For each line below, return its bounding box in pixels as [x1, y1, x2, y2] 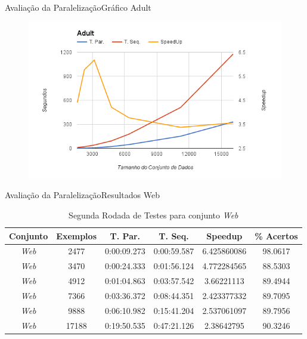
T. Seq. [159, 229, 189, 242]
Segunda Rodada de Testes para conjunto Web [69, 208, 238, 221]
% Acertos [255, 229, 298, 242]
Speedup [206, 229, 243, 242]
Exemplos [56, 229, 97, 242]
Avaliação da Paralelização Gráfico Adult [5, 1, 151, 13]
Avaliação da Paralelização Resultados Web [5, 189, 160, 201]
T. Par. [110, 229, 141, 242]
